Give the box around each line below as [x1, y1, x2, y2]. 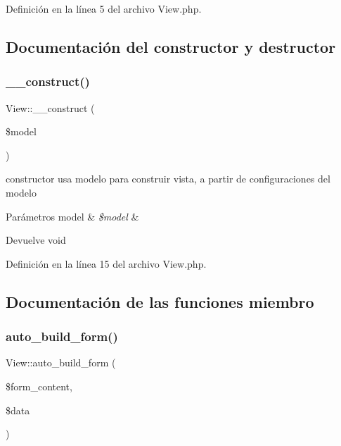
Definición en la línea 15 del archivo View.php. [6, 256, 207, 271]
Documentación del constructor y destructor [6, 35, 336, 57]
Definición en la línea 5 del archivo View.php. [6, 1, 202, 16]
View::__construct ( [6, 100, 95, 115]
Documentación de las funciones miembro [6, 290, 314, 312]
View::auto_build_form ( [6, 355, 116, 370]
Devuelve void [6, 233, 66, 247]
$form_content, [6, 378, 72, 393]
